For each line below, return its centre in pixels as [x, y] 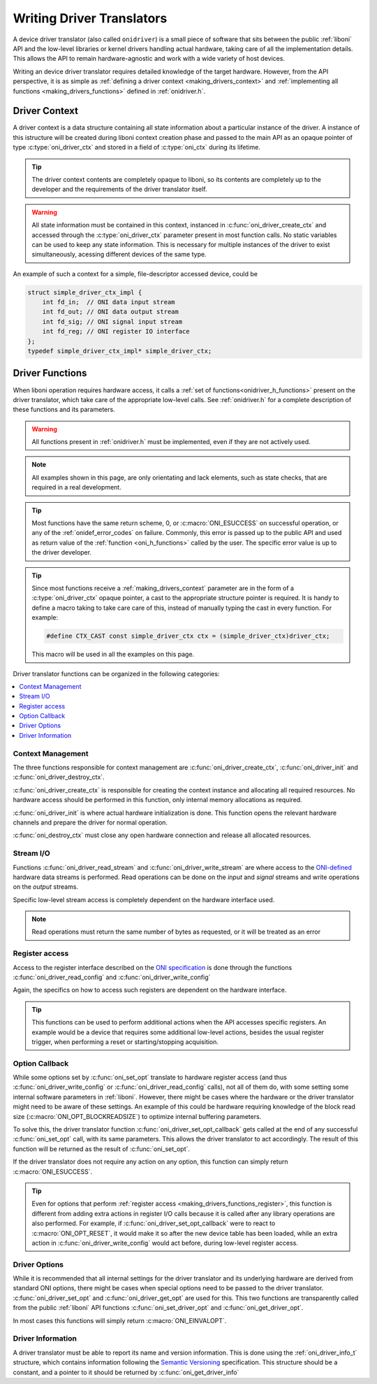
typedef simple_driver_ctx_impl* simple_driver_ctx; [120, 351]
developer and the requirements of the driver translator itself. [119, 190]
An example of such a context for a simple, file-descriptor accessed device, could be [135, 273]
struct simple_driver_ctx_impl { [85, 292]
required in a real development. [76, 487]
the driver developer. [62, 552]
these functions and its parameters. [64, 410]
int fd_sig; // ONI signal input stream [112, 321]
